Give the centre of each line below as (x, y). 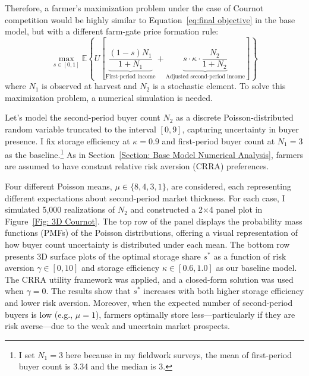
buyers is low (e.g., (39, 314)
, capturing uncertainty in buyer (240, 129)
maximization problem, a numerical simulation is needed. (109, 97)
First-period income (130, 77)
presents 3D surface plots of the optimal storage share (103, 256)
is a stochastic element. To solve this (219, 86)
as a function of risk (250, 256)
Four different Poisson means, (59, 186)
